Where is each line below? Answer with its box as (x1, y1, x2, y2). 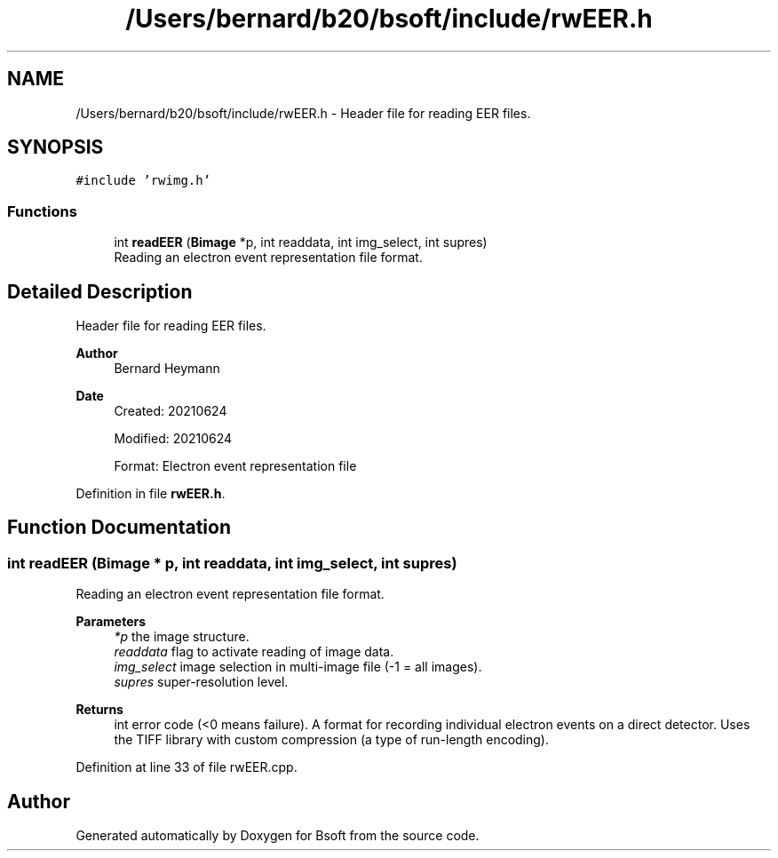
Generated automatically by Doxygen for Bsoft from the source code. (75, 828, 480, 844)
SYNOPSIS (7, 136, 104, 159)
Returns (75, 702, 123, 718)
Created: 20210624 (114, 403, 227, 419)
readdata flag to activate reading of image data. (114, 644, 394, 660)
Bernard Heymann (114, 361, 220, 377)
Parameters (75, 614, 147, 630)
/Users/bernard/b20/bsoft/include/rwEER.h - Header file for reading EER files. (75, 105, 531, 121)
